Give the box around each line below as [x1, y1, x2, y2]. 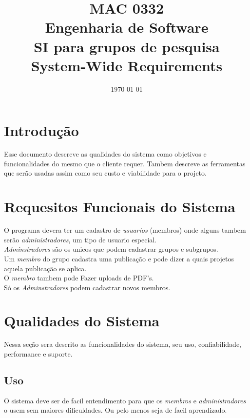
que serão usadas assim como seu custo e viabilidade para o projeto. [4, 168, 207, 178]
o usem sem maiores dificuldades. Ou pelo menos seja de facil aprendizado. [4, 405, 227, 415]
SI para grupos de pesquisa [34, 36, 220, 56]
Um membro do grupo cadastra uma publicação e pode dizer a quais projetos [4, 253, 234, 263]
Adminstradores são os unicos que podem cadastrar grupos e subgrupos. [4, 244, 218, 254]
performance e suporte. [4, 349, 73, 358]
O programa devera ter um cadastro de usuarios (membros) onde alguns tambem [4, 225, 246, 235]
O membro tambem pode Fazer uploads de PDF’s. [4, 273, 154, 283]
